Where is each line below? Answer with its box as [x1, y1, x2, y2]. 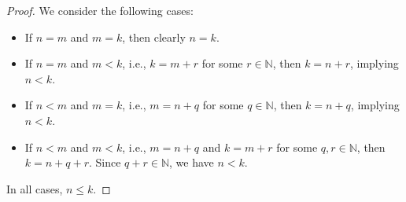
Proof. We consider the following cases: [6, 2, 194, 18]
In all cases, [6, 180, 63, 196]
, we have [169, 154, 214, 171]
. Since [88, 154, 121, 171]
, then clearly [122, 28, 186, 45]
